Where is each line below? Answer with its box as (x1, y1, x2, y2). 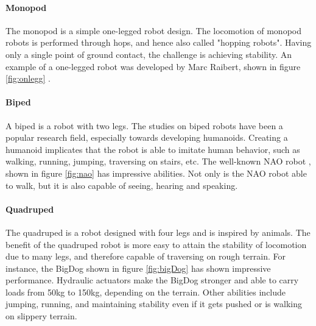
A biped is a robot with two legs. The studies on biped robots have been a (5, 119, 283, 132)
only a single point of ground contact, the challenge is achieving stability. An (5, 48, 292, 60)
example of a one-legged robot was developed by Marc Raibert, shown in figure (5, 60, 301, 73)
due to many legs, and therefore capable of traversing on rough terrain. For (5, 250, 286, 263)
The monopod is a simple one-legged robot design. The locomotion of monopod (5, 24, 301, 37)
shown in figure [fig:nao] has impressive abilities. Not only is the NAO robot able (5, 166, 307, 179)
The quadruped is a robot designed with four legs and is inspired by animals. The (5, 225, 311, 238)
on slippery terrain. (5, 310, 77, 322)
